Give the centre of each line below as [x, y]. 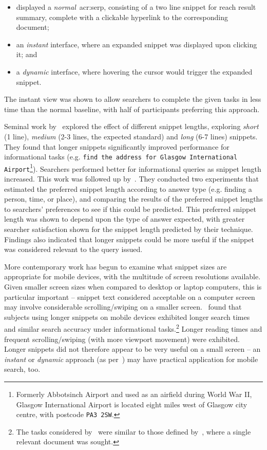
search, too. [22, 369]
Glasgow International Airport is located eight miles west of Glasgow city [132, 404]
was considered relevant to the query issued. [73, 249]
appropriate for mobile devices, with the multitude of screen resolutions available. [132, 276]
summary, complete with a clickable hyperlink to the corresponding [122, 17]
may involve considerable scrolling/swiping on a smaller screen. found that [123, 307]
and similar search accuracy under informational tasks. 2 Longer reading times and [133, 328]
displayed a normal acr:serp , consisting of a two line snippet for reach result [136, 7]
